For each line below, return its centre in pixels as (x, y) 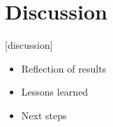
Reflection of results (64, 68)
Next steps (44, 115)
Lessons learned (55, 92)
